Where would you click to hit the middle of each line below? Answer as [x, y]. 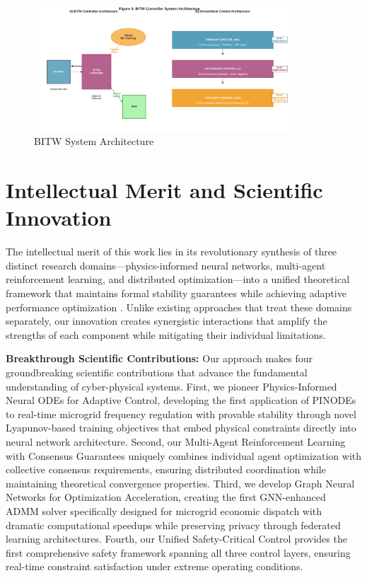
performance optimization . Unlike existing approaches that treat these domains [179, 307]
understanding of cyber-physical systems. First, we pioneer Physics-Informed [171, 386]
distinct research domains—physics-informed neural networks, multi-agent [166, 265]
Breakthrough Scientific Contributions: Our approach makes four [159, 358]
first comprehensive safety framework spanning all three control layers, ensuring [178, 552]
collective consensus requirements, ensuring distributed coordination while [166, 469]
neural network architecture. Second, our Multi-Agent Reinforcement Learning [176, 441]
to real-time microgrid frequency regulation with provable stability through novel [181, 414]
